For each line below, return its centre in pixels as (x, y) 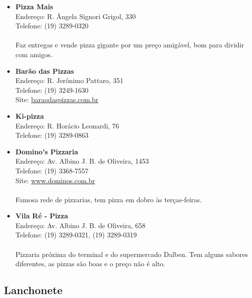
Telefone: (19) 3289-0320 (52, 26)
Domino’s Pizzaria (47, 151)
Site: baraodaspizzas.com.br (57, 99)
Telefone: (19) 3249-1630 (52, 90)
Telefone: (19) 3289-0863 (52, 135)
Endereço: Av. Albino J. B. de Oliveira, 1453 (82, 161)
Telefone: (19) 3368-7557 (52, 170)
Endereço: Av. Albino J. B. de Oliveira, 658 (80, 225)
